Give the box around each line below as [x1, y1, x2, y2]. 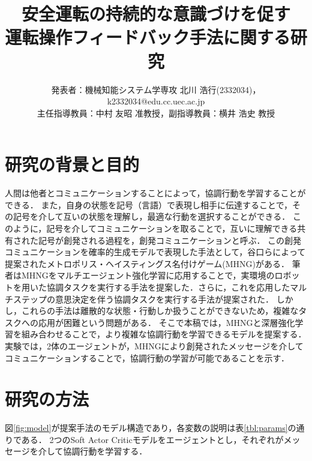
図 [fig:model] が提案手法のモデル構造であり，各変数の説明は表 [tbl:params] [5, 421, 288, 434]
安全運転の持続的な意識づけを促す [21, 1, 290, 26]
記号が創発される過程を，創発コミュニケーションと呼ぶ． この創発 [38, 234, 302, 246]
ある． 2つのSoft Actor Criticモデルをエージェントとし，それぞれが [21, 433, 284, 445]
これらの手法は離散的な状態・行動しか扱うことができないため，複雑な [21, 304, 299, 317]
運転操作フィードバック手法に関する [5, 25, 290, 49]
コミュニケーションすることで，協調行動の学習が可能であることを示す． [5, 351, 290, 364]
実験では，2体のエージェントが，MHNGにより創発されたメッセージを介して [5, 339, 304, 352]
